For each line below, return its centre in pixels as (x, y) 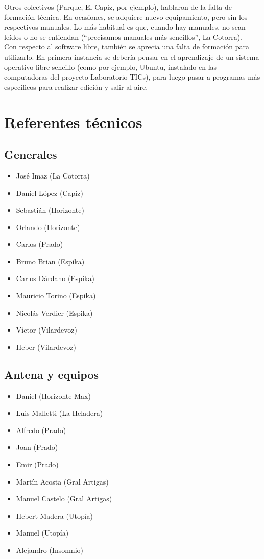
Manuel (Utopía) (42, 533)
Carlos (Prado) (40, 244)
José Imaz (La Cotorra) (53, 175)
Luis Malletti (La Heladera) (59, 413)
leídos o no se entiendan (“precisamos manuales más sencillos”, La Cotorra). (123, 36)
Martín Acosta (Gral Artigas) (62, 481)
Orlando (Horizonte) (48, 227)
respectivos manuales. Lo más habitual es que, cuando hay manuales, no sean (125, 27)
